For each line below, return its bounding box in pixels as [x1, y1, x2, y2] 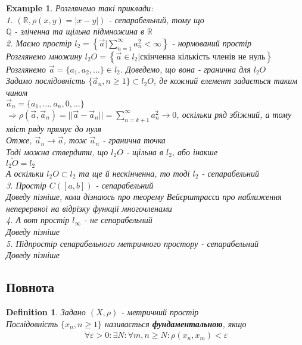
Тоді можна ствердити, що [6, 145, 108, 158]
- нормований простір [172, 36, 251, 49]
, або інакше [172, 145, 218, 158]
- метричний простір [121, 305, 199, 318]
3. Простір [6, 178, 46, 191]
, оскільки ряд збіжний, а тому [176, 108, 292, 120]
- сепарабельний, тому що [108, 13, 204, 26]
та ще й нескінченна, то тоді [79, 167, 190, 180]
